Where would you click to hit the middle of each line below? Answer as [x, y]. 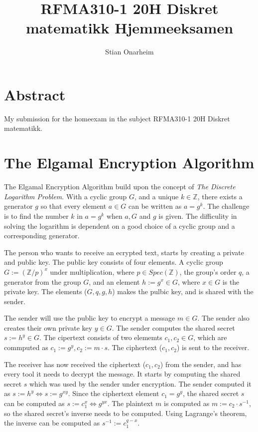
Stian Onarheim [129, 52]
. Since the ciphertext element [114, 393]
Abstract [35, 94]
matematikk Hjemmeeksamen [129, 28]
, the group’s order [208, 271]
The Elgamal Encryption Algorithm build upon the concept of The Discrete [120, 187]
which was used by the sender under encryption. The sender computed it [140, 383]
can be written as [155, 206]
